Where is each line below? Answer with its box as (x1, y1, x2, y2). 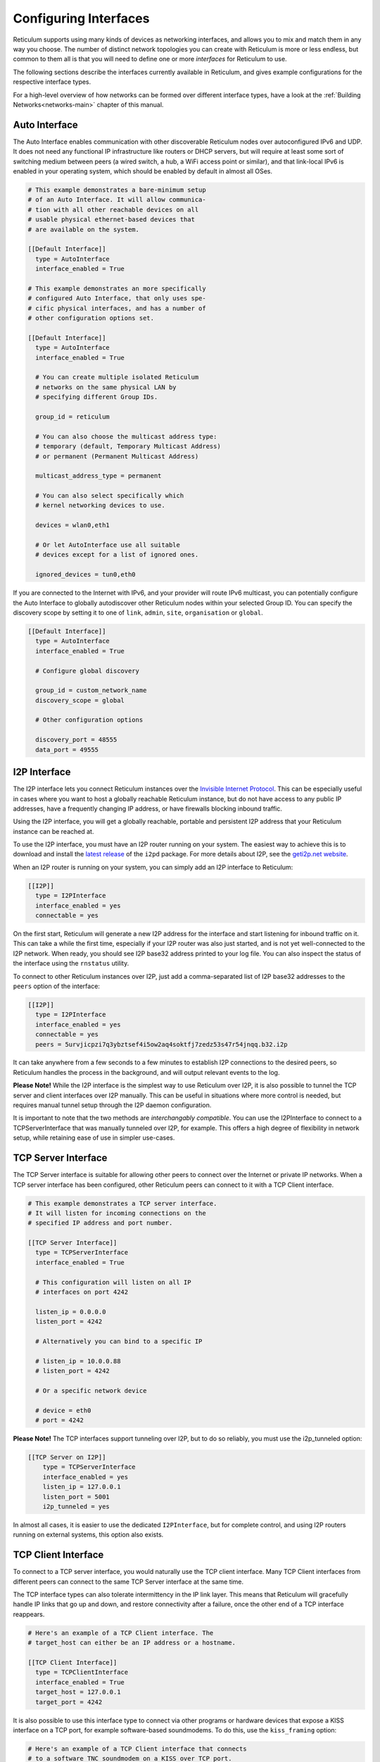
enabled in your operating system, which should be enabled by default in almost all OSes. (13, 166, 273, 175)
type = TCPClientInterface (35, 1668, 129, 1677)
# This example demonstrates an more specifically (27, 284, 207, 292)
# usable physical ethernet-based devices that (27, 216, 195, 223)
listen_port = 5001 (42, 1493, 110, 1501)
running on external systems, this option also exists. (13, 1530, 164, 1539)
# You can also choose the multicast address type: (35, 432, 217, 440)
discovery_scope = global (35, 696, 125, 704)
